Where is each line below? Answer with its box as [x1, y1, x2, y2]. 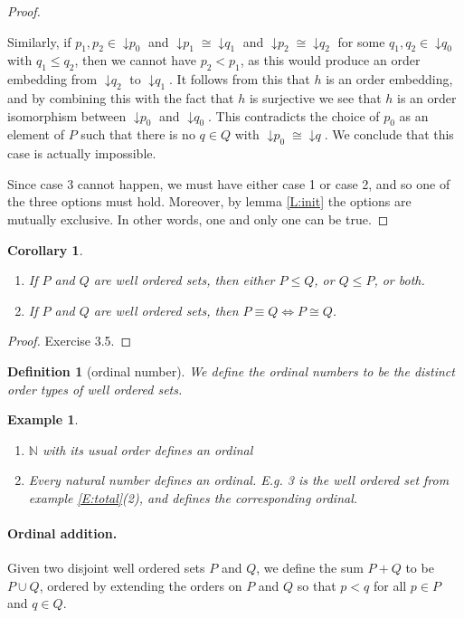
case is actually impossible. [7, 144, 156, 163]
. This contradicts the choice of [207, 106, 380, 125]
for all [373, 575, 407, 594]
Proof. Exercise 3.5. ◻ [7, 331, 132, 350]
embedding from [7, 70, 98, 89]
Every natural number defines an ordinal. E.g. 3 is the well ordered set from [28, 471, 450, 490]
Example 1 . [7, 410, 79, 429]
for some [337, 32, 385, 51]
